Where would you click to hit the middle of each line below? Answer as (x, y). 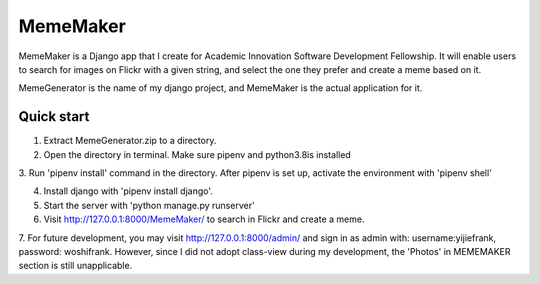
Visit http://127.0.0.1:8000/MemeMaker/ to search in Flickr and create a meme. (204, 219)
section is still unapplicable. (75, 266)
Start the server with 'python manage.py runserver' (149, 205)
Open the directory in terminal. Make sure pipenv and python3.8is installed (197, 154)
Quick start (54, 116)
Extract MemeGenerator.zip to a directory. (130, 141)
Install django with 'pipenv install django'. (128, 191)
